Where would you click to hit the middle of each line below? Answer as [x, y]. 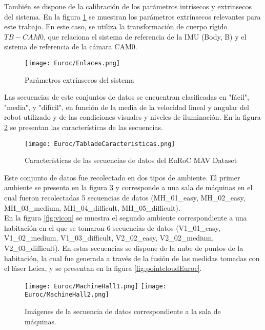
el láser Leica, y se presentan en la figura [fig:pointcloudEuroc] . [103, 268]
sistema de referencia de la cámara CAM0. [71, 47]
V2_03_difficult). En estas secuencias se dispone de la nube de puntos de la [124, 248]
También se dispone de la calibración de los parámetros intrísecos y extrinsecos [128, 6]
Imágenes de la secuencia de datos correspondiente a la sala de [123, 311]
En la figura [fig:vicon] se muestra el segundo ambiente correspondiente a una [126, 218]
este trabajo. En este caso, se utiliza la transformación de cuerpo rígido [116, 26]
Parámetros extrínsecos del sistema [79, 79]
